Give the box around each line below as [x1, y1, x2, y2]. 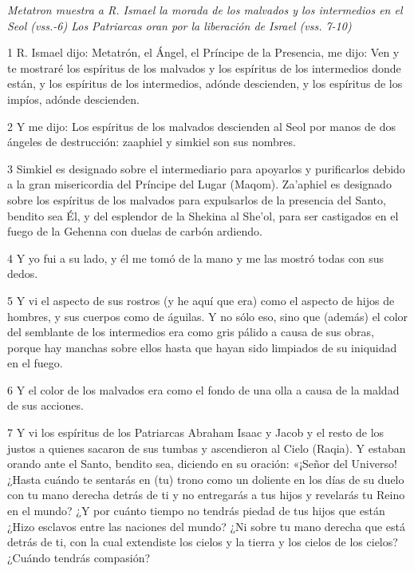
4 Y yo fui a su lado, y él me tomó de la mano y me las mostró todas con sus [7, 249, 384, 266]
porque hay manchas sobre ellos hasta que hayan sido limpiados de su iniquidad [7, 339, 397, 355]
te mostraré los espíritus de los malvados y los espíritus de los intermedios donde [7, 59, 401, 76]
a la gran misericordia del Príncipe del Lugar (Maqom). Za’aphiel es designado [7, 176, 392, 192]
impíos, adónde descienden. [7, 90, 140, 107]
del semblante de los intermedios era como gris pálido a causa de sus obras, [7, 323, 374, 340]
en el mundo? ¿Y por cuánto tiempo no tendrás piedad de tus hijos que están [7, 502, 385, 519]
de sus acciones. [7, 397, 84, 414]
